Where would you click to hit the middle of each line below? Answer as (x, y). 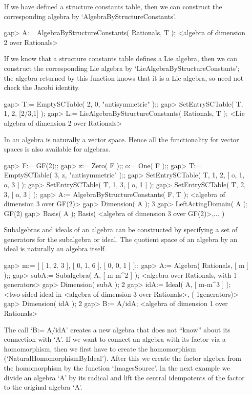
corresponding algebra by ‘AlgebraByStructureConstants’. (90, 16)
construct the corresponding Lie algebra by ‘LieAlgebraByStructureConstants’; (122, 68)
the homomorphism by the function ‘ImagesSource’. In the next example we (117, 368)
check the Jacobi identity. (42, 87)
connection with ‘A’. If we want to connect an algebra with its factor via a (115, 339)
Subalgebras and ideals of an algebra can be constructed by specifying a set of (121, 230)
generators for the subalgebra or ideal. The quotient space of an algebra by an (121, 239)
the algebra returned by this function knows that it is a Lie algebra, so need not (124, 77)
